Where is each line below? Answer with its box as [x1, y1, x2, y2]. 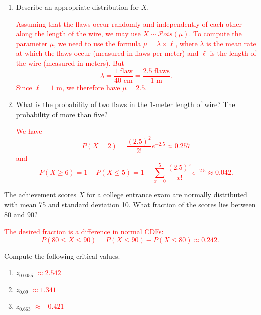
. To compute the [189, 28, 242, 39]
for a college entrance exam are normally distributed [86, 189, 247, 200]
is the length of [210, 48, 256, 58]
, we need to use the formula [54, 38, 141, 48]
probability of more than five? [16, 109, 108, 119]
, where [175, 38, 198, 48]
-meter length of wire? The [153, 99, 235, 110]
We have [16, 126, 42, 136]
